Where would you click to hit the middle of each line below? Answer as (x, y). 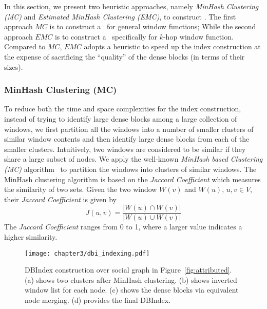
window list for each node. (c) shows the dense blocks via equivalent (132, 290)
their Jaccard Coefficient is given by (60, 199)
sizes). (14, 66)
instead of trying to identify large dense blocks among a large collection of (121, 118)
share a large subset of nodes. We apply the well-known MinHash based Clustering (133, 159)
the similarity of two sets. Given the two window (81, 189)
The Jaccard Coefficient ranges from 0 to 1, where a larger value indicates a (123, 227)
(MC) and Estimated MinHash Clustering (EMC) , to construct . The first (120, 16)
